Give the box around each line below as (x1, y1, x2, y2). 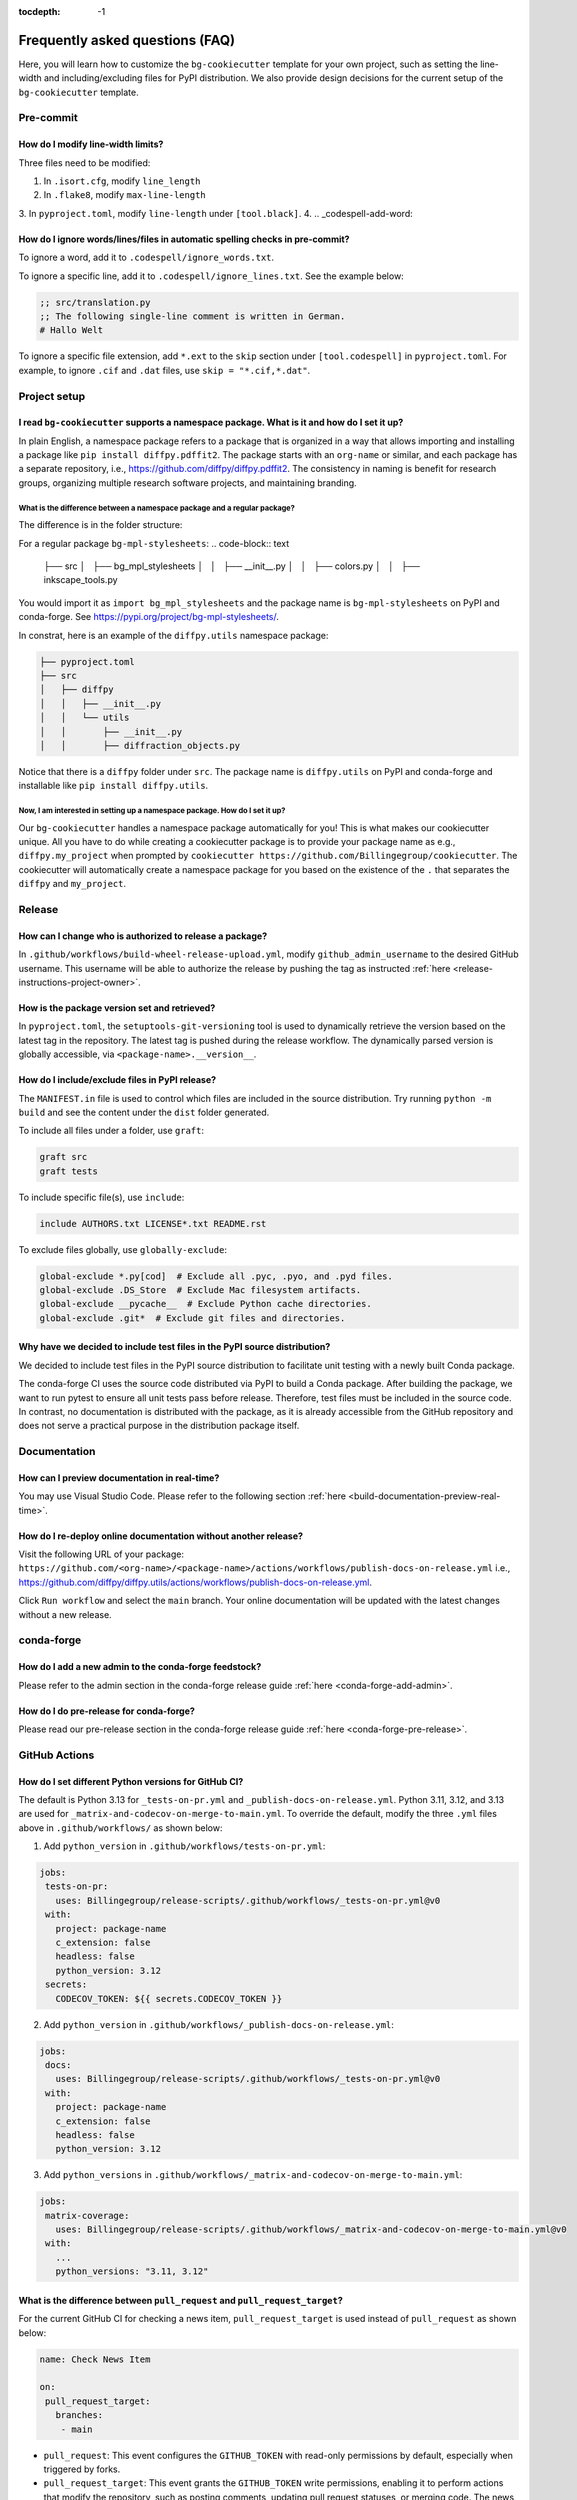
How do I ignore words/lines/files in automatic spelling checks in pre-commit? (18, 233, 350, 245)
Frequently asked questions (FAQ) (18, 31, 236, 49)
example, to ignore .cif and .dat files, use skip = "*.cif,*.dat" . (18, 364, 311, 376)
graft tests (39, 1165, 99, 1177)
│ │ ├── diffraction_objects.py (39, 740, 240, 751)
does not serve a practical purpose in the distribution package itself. (18, 1420, 300, 1432)
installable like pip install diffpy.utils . (18, 780, 209, 792)
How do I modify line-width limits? (18, 138, 164, 150)
